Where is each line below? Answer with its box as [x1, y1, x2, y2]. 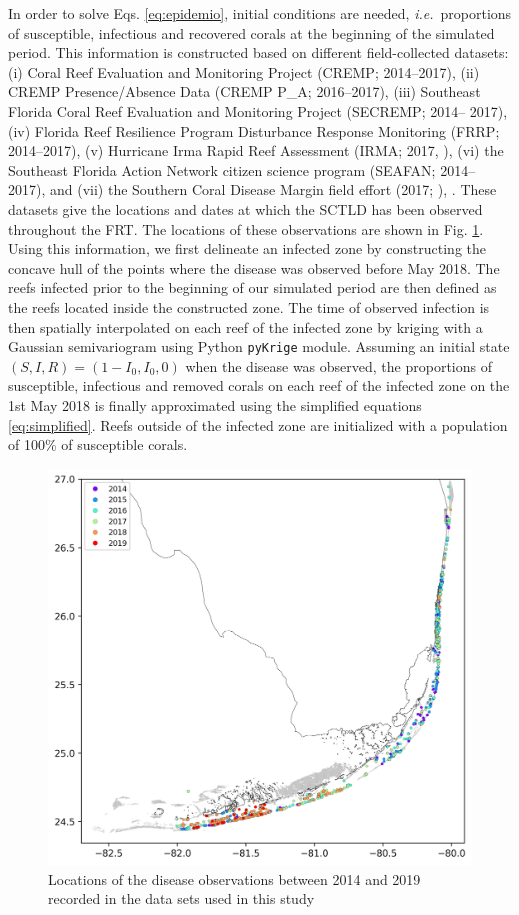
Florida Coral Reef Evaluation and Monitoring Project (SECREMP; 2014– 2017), [8, 100, 508, 121]
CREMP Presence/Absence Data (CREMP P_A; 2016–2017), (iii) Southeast [8, 81, 481, 102]
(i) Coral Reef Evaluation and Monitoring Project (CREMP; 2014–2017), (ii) [8, 61, 480, 82]
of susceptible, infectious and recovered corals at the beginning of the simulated [8, 22, 495, 43]
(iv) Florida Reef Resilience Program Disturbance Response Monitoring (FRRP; [8, 120, 500, 141]
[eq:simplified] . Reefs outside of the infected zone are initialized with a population [8, 414, 508, 435]
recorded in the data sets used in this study [48, 888, 315, 909]
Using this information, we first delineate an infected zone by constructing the [8, 238, 486, 259]
